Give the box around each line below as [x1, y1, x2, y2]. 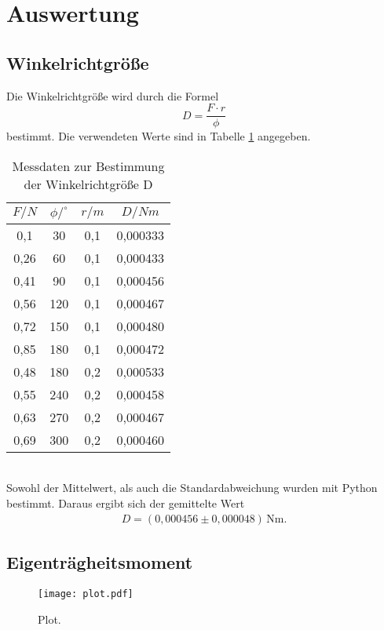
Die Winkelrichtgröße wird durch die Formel [6, 87, 219, 104]
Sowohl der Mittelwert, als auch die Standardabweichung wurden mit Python [6, 479, 378, 496]
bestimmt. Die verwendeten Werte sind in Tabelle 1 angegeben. [6, 128, 311, 144]
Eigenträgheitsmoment [6, 550, 193, 574]
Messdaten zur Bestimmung [12, 156, 165, 175]
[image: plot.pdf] [38, 588, 133, 599]
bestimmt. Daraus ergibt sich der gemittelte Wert [6, 495, 245, 512]
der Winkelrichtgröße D [24, 174, 153, 193]
